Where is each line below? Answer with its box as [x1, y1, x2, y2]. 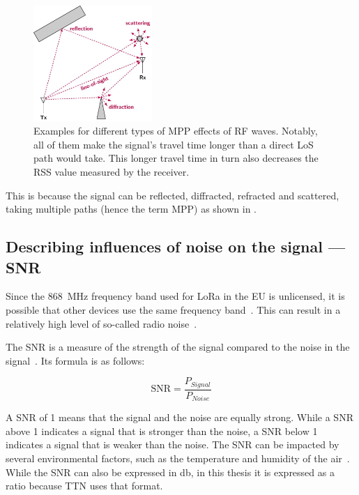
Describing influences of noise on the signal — [6, 236, 346, 257]
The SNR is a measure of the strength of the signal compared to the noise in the [6, 340, 350, 354]
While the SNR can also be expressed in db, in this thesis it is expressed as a [6, 464, 335, 479]
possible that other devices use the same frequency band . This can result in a [6, 302, 341, 317]
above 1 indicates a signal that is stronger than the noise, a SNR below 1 [6, 423, 318, 438]
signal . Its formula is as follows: [6, 353, 145, 367]
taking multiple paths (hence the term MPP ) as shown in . [6, 201, 257, 216]
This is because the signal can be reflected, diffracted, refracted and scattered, [6, 188, 339, 202]
